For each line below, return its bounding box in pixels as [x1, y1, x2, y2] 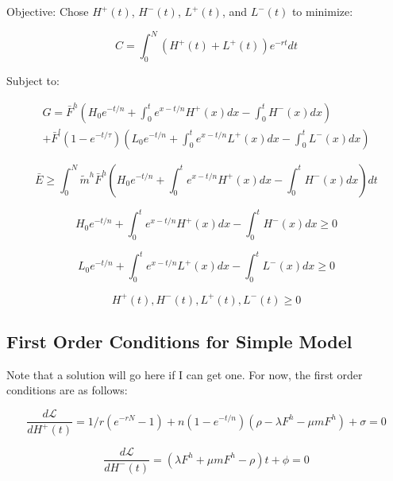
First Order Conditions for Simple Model [6, 329, 353, 354]
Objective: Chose [6, 3, 89, 19]
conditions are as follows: [6, 382, 128, 398]
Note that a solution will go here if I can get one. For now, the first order [6, 366, 363, 382]
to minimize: [291, 3, 353, 19]
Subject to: [6, 72, 60, 88]
